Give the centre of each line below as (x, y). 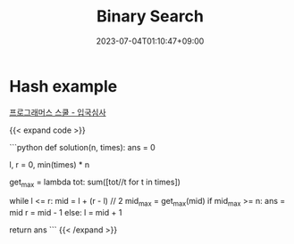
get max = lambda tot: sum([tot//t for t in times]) (95, 183)
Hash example (63, 86)
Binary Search (150, 16)
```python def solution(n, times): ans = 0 (83, 147)
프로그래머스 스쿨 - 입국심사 (58, 112)
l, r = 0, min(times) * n (50, 164)
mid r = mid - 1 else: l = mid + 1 (66, 213)
